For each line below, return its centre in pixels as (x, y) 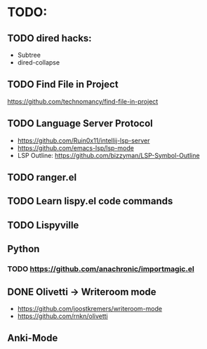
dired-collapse (39, 62)
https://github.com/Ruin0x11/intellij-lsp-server (84, 140)
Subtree (29, 55)
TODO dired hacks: (50, 38)
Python (24, 249)
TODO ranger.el (42, 177)
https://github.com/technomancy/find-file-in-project (83, 101)
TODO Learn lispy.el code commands (90, 201)
